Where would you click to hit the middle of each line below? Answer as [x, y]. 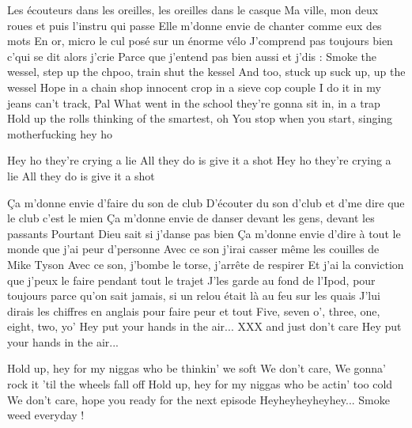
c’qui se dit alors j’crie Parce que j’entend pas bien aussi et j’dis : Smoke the [192, 56]
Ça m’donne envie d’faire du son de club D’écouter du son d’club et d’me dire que [206, 202]
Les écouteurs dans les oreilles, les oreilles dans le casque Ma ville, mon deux [193, 9]
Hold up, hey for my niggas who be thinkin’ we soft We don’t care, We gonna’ [197, 368]
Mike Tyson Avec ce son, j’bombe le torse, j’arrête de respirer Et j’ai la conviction [206, 264]
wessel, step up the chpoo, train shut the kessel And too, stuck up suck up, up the [206, 72]
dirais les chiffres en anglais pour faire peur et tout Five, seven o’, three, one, [194, 311]
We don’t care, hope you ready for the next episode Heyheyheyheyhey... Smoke [198, 399]
